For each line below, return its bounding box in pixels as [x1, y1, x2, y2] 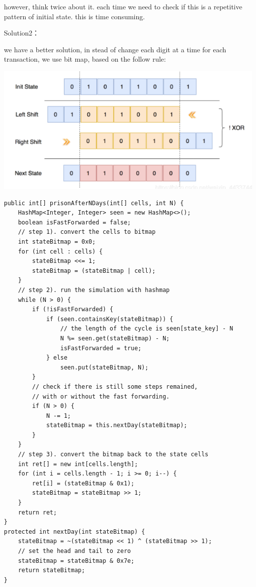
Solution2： [4, 28, 39, 38]
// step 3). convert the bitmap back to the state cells [18, 451, 209, 458]
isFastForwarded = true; [60, 344, 142, 352]
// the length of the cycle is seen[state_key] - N [60, 325, 233, 332]
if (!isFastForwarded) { [32, 306, 113, 313]
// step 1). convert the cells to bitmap [18, 228, 156, 236]
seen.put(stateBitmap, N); [60, 364, 149, 371]
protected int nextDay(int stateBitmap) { [4, 528, 145, 535]
